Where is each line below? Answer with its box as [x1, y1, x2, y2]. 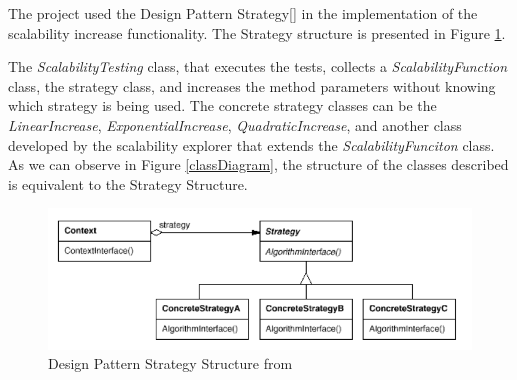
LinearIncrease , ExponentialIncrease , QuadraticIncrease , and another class [8, 114, 462, 135]
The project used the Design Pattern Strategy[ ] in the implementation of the [8, 3, 478, 23]
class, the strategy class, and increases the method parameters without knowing [8, 75, 496, 96]
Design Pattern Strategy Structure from [48, 353, 293, 374]
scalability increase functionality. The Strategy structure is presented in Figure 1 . [8, 22, 506, 43]
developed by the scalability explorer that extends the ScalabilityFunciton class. [8, 134, 495, 155]
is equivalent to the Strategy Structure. [8, 173, 248, 194]
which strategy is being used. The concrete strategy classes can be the [8, 95, 437, 116]
